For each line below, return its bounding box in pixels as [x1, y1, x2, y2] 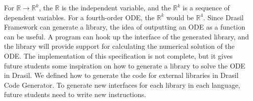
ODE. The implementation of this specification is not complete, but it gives [4, 50, 233, 61]
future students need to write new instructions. [4, 89, 146, 100]
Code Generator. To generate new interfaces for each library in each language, [4, 79, 240, 90]
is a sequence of [182, 2, 230, 12]
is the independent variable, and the [61, 2, 171, 12]
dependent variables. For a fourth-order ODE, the [4, 12, 155, 22]
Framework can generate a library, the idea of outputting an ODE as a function [4, 22, 246, 32]
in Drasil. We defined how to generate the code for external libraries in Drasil [4, 70, 239, 80]
